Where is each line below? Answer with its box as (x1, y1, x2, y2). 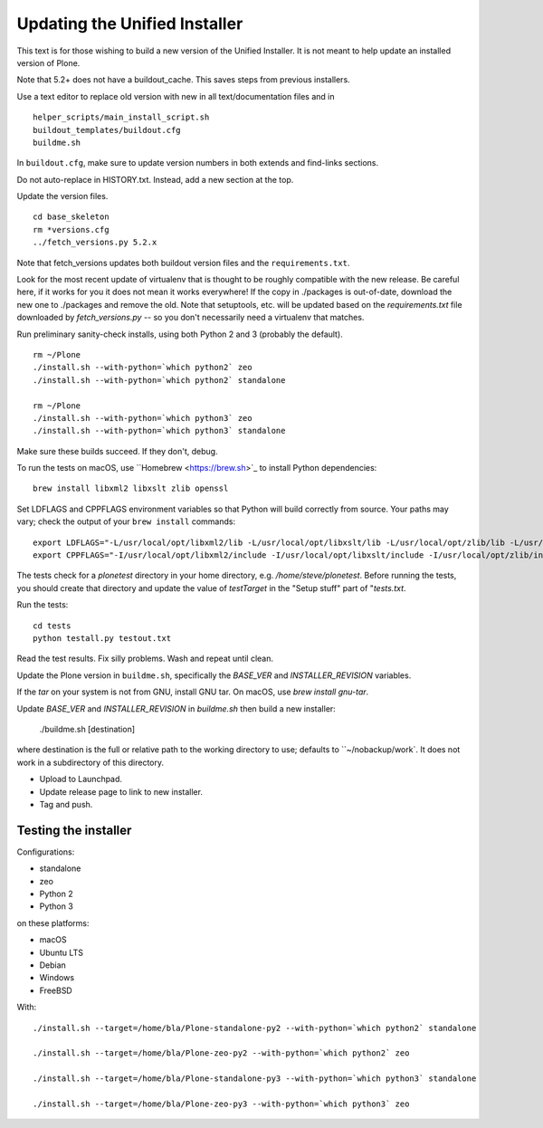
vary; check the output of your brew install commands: (16, 516, 235, 527)
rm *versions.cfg (33, 225, 110, 234)
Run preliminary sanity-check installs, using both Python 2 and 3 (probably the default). (16, 329, 343, 339)
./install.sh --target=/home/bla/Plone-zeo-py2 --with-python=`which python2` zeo (33, 1048, 410, 1058)
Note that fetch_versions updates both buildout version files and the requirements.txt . (16, 257, 350, 268)
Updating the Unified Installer (16, 14, 243, 33)
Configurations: (16, 846, 75, 857)
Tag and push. (39, 798, 93, 809)
